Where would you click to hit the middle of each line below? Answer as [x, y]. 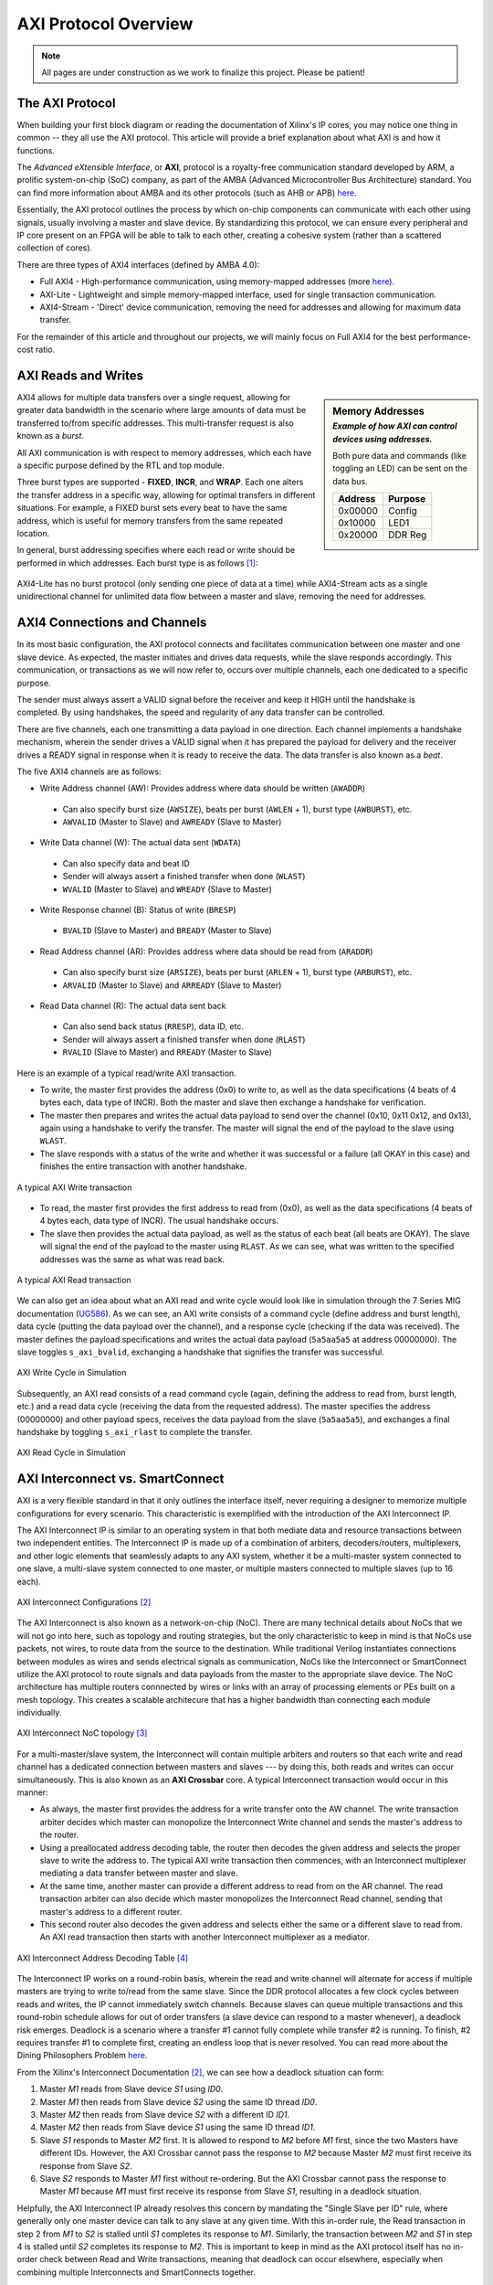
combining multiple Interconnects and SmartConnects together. [136, 2272]
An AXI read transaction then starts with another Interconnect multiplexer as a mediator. [205, 1937]
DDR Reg [408, 535]
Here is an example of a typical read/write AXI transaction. [126, 1073]
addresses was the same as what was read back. [132, 1259]
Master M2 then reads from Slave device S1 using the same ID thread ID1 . [178, 2127]
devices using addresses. [383, 439]
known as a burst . [50, 436]
